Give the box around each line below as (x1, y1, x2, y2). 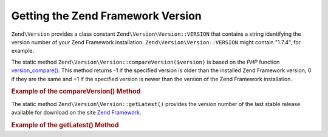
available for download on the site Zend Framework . (11, 109, 142, 116)
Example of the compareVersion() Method (11, 87, 141, 96)
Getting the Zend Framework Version (11, 9, 202, 22)
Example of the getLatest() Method (11, 121, 119, 129)
